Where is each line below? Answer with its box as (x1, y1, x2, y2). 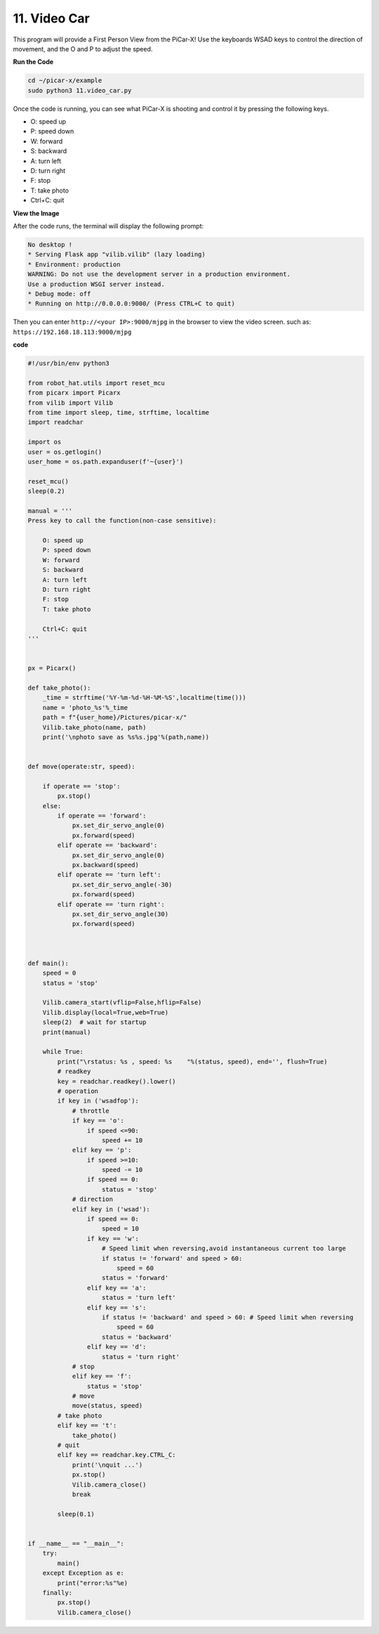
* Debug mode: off (27, 290, 91, 298)
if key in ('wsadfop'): (57, 1097, 140, 1105)
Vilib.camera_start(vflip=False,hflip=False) (42, 999, 202, 1006)
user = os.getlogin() (27, 448, 102, 456)
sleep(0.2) (27, 487, 65, 495)
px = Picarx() (27, 664, 77, 673)
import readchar (27, 418, 84, 427)
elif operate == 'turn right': (57, 900, 165, 908)
